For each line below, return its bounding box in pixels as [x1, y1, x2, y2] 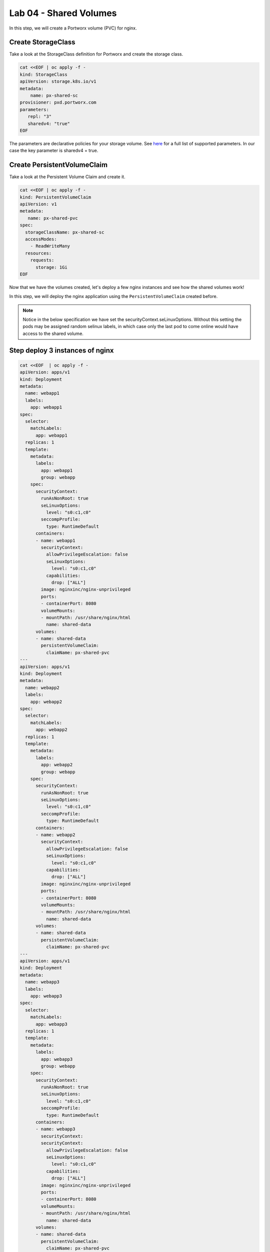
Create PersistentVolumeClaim [9, 161, 107, 169]
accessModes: [25, 236, 57, 242]
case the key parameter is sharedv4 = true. [9, 148, 98, 154]
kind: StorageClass [19, 72, 67, 77]
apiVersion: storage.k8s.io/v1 [19, 79, 97, 85]
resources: [25, 250, 52, 256]
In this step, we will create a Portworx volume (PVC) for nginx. [9, 25, 137, 31]
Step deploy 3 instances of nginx [9, 346, 114, 355]
